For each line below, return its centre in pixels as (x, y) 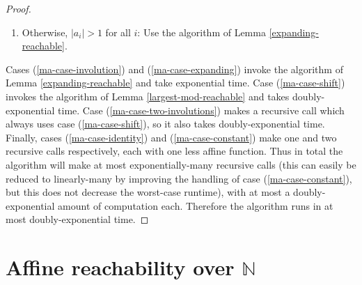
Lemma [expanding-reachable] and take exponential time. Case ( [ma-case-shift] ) (175, 83)
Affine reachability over (120, 267)
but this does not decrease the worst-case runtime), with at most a (148, 192)
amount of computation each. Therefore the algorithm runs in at (196, 205)
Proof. (18, 8)
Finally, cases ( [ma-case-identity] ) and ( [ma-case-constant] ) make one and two (171, 137)
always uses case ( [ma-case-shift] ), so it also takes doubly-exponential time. (165, 124)
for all (118, 32)
